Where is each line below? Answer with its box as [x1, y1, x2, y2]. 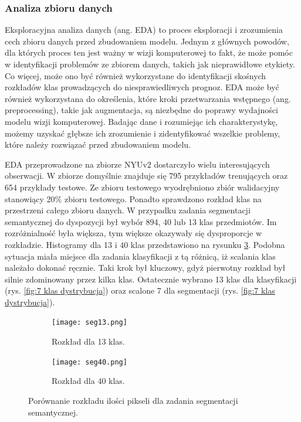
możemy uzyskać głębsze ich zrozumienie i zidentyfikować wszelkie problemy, [5, 127, 280, 139]
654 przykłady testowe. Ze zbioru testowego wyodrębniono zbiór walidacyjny [5, 181, 280, 193]
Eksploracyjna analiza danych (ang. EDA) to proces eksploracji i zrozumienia [5, 23, 283, 36]
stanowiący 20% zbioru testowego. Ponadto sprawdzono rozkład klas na [5, 192, 262, 205]
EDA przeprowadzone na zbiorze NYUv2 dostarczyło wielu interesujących [5, 158, 270, 170]
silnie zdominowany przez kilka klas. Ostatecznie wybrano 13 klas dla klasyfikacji [5, 273, 297, 285]
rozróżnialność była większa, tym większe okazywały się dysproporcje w [5, 227, 262, 239]
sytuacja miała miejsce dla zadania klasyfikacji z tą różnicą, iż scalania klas [5, 250, 276, 262]
